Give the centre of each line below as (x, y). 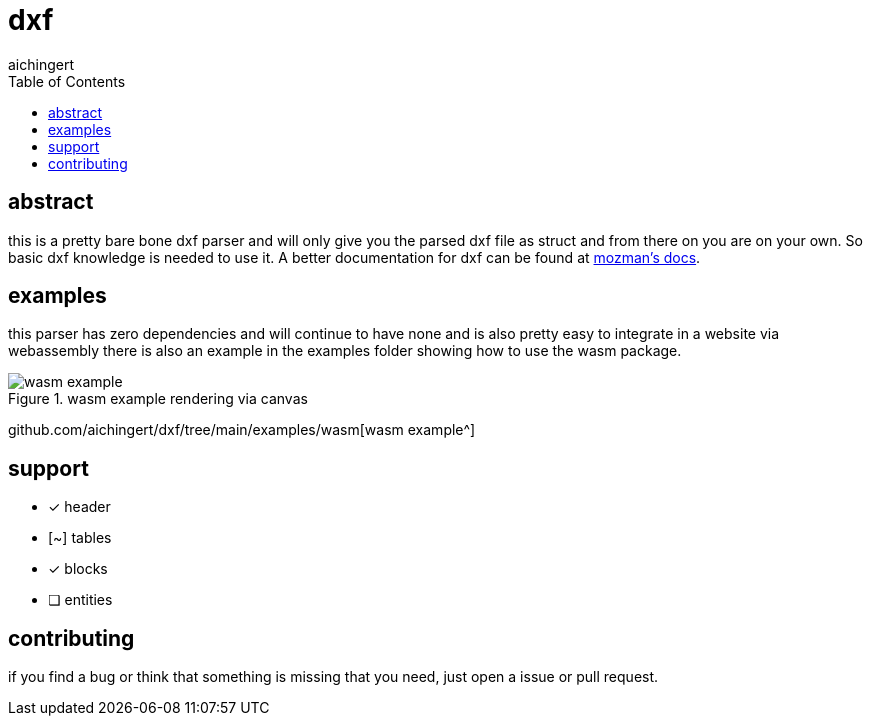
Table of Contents (67, 81)
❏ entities (80, 600)
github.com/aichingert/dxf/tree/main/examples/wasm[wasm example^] (242, 430)
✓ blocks (78, 569)
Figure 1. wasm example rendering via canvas (158, 399)
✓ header (79, 507)
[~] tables (80, 538)
